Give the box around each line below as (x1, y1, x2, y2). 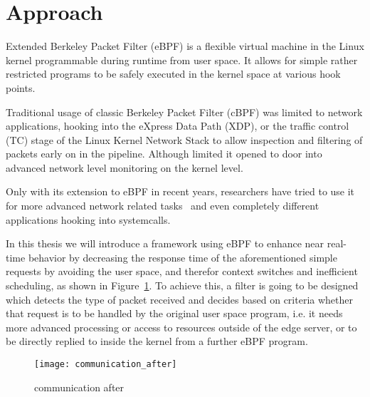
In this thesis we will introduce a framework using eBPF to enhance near (6, 236, 324, 251)
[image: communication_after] (34, 359, 177, 369)
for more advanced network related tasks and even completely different (6, 198, 319, 213)
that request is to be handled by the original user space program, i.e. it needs (6, 306, 343, 321)
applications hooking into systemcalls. (6, 212, 171, 227)
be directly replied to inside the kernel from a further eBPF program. (6, 334, 308, 349)
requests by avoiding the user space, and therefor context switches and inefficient (6, 264, 358, 279)
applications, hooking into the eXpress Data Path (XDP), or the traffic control (6, 118, 349, 133)
